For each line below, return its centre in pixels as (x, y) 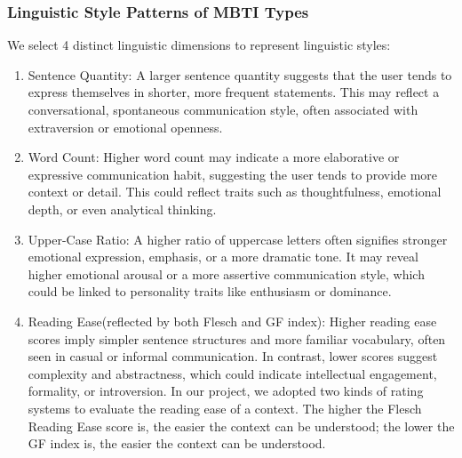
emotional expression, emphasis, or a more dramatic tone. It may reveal (223, 257)
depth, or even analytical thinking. (122, 209)
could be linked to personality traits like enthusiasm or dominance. (210, 291)
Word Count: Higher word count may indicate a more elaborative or (214, 157)
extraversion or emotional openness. (125, 127)
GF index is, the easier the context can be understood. (177, 443)
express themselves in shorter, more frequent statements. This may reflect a (234, 92)
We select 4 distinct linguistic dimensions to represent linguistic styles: (199, 45)
